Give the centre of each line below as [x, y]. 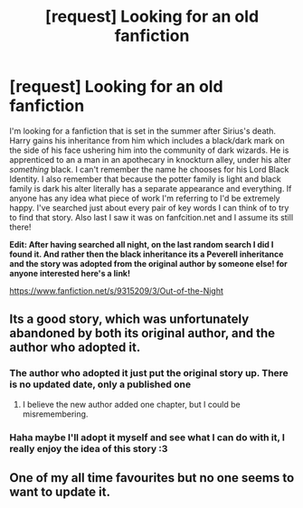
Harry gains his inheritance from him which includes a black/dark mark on [147, 140]
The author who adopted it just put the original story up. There [149, 373]
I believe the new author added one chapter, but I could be [132, 404]
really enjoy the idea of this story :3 [89, 448]
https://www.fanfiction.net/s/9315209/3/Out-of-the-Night [117, 290]
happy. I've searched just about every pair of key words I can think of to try [149, 207]
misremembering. [55, 414]
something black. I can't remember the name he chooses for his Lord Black [149, 169]
